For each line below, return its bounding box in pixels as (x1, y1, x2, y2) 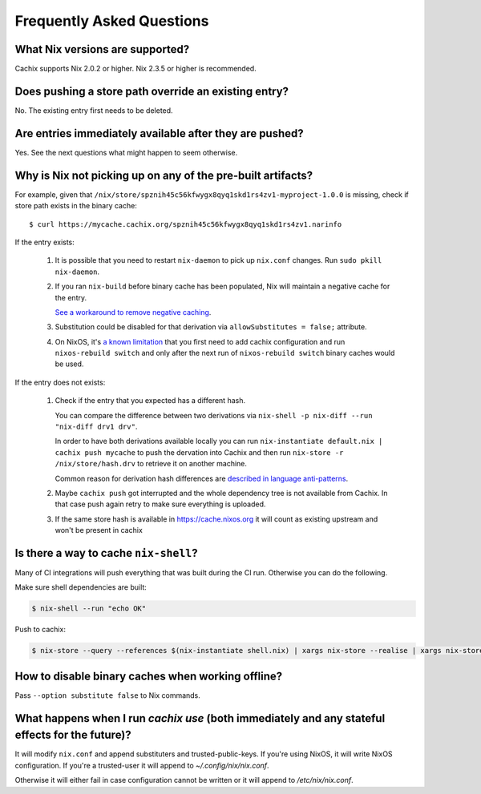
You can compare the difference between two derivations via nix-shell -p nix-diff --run (55, 410, 373, 420)
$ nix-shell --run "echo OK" (31, 604, 147, 613)
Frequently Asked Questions (14, 12, 209, 30)
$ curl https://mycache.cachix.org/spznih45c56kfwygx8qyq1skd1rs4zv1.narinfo (29, 220, 342, 228)
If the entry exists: (14, 237, 75, 247)
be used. (55, 359, 84, 369)
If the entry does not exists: (14, 377, 106, 387)
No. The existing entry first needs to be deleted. (14, 105, 173, 115)
